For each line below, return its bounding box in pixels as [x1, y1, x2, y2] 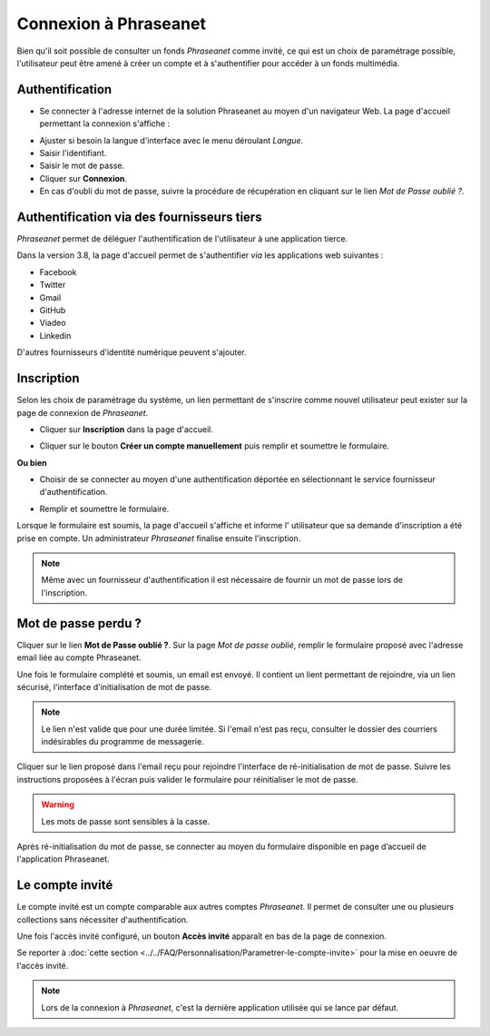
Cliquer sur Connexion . [39, 173, 127, 183]
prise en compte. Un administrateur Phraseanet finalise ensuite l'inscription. [16, 532, 301, 544]
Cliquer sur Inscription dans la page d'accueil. [39, 423, 213, 435]
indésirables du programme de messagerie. [41, 736, 204, 747]
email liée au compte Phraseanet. [16, 652, 142, 663]
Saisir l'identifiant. [39, 148, 107, 159]
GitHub [39, 305, 66, 316]
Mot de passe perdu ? [16, 616, 142, 631]
